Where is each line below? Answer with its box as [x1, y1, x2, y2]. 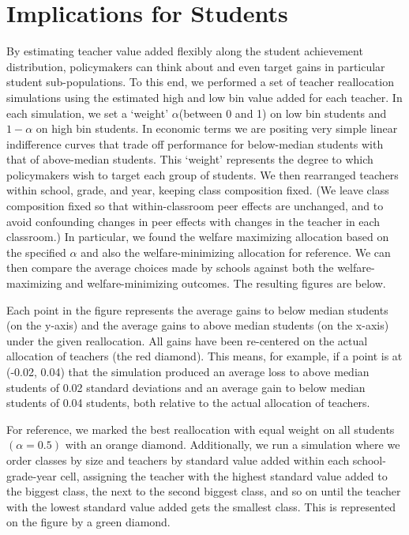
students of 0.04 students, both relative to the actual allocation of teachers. [6, 394, 370, 411]
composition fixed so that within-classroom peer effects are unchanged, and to [6, 198, 384, 214]
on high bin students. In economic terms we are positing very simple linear [36, 120, 398, 137]
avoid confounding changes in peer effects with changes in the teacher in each [6, 213, 381, 229]
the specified [6, 243, 66, 260]
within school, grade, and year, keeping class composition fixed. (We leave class [6, 182, 389, 198]
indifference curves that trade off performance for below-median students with [6, 135, 384, 152]
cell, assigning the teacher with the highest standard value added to [60, 467, 388, 484]
